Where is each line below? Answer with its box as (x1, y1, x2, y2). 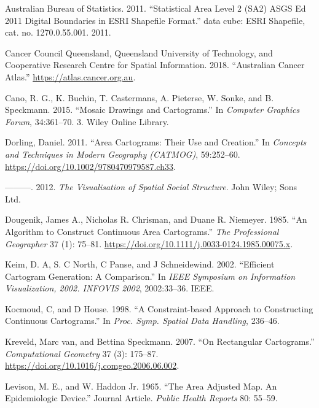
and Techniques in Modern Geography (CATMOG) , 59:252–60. (5, 147, 240, 160)
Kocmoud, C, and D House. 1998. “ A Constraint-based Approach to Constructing (5, 302, 313, 315)
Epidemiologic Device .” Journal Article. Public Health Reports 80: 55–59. (5, 391, 278, 404)
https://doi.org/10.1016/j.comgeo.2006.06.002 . (5, 359, 179, 372)
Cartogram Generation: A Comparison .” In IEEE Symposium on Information (5, 269, 296, 282)
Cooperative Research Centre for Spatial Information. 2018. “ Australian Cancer (5, 58, 305, 71)
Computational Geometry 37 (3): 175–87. (5, 347, 159, 360)
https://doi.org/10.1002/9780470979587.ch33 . (5, 160, 176, 172)
